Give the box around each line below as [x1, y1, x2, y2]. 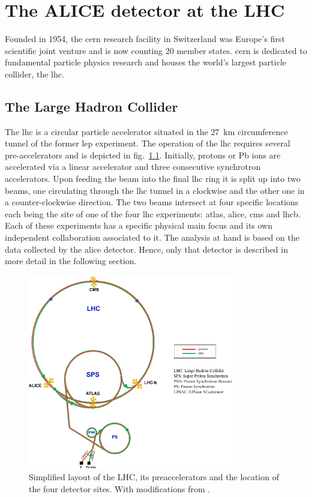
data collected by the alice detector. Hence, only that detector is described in [5, 242, 288, 255]
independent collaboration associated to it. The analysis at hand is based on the [5, 231, 299, 244]
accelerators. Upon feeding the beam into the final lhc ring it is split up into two [5, 172, 301, 185]
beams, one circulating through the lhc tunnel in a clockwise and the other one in [5, 184, 305, 196]
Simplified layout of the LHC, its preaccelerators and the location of [29, 471, 279, 483]
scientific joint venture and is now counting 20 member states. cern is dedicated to [5, 44, 307, 56]
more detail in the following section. [5, 255, 137, 267]
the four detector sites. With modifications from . [29, 482, 211, 495]
